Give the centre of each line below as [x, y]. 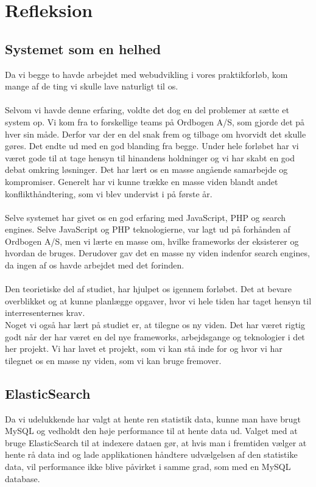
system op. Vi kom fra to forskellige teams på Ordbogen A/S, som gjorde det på [155, 121]
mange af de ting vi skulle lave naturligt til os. [92, 86]
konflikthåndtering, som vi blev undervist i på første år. [109, 193]
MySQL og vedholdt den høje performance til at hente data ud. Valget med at [151, 431]
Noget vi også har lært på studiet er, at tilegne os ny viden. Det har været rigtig [155, 325]
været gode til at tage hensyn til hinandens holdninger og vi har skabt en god [150, 157]
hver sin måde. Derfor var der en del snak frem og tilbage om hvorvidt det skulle [156, 134]
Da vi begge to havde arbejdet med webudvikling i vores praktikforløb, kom [146, 74]
